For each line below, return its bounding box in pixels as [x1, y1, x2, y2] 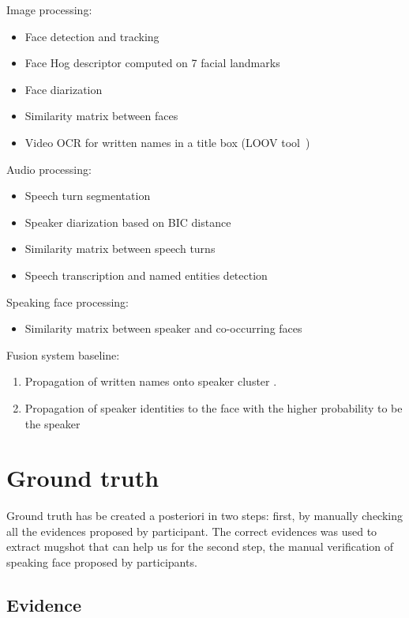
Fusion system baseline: [6, 346, 120, 363]
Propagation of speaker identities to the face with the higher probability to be [24, 399, 403, 416]
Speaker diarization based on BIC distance [24, 213, 231, 230]
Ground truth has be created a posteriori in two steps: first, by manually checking [6, 507, 403, 524]
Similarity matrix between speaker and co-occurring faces [24, 320, 302, 337]
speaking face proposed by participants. [6, 554, 197, 570]
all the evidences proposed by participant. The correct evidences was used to [6, 522, 377, 539]
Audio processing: [6, 160, 92, 177]
